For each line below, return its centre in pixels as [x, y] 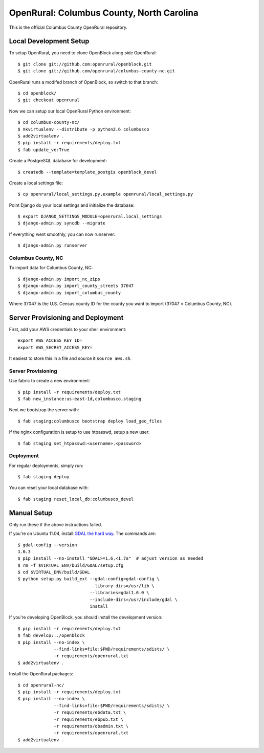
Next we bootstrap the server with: [44, 410]
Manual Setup [31, 513]
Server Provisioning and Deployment [66, 318]
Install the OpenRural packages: [41, 674]
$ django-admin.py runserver [53, 245]
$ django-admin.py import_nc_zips [59, 279]
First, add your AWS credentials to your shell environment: [68, 329]
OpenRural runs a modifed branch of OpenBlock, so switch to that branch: [84, 82]
